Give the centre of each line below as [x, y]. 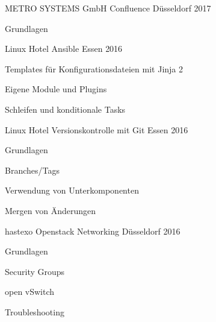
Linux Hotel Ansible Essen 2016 [64, 49]
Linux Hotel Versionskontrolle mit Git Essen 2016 [97, 129]
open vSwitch [30, 292]
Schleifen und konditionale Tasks [65, 109]
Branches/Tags [32, 170]
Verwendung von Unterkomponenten [72, 190]
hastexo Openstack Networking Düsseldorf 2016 [93, 231]
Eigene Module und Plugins [56, 89]
